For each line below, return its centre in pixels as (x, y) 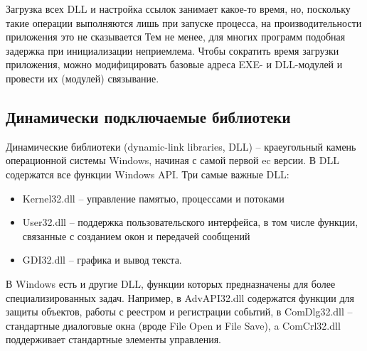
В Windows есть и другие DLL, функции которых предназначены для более (171, 283)
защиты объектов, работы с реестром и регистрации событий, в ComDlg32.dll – (179, 312)
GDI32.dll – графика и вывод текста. (102, 260)
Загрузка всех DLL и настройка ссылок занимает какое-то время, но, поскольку (178, 9)
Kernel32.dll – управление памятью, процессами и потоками (153, 198)
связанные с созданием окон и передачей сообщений (136, 236)
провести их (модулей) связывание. (83, 78)
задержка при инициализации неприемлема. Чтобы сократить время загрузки (172, 50)
